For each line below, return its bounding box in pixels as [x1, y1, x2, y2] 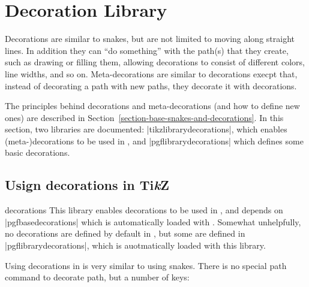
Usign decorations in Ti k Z [5, 176, 170, 194]
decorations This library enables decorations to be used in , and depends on [5, 204, 283, 216]
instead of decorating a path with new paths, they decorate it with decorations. [5, 79, 297, 92]
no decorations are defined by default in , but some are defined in [5, 227, 245, 240]
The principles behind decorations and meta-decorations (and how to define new [5, 99, 300, 112]
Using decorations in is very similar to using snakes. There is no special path [5, 259, 287, 271]
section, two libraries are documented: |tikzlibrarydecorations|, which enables [5, 123, 287, 135]
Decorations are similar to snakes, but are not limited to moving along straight [5, 32, 295, 45]
